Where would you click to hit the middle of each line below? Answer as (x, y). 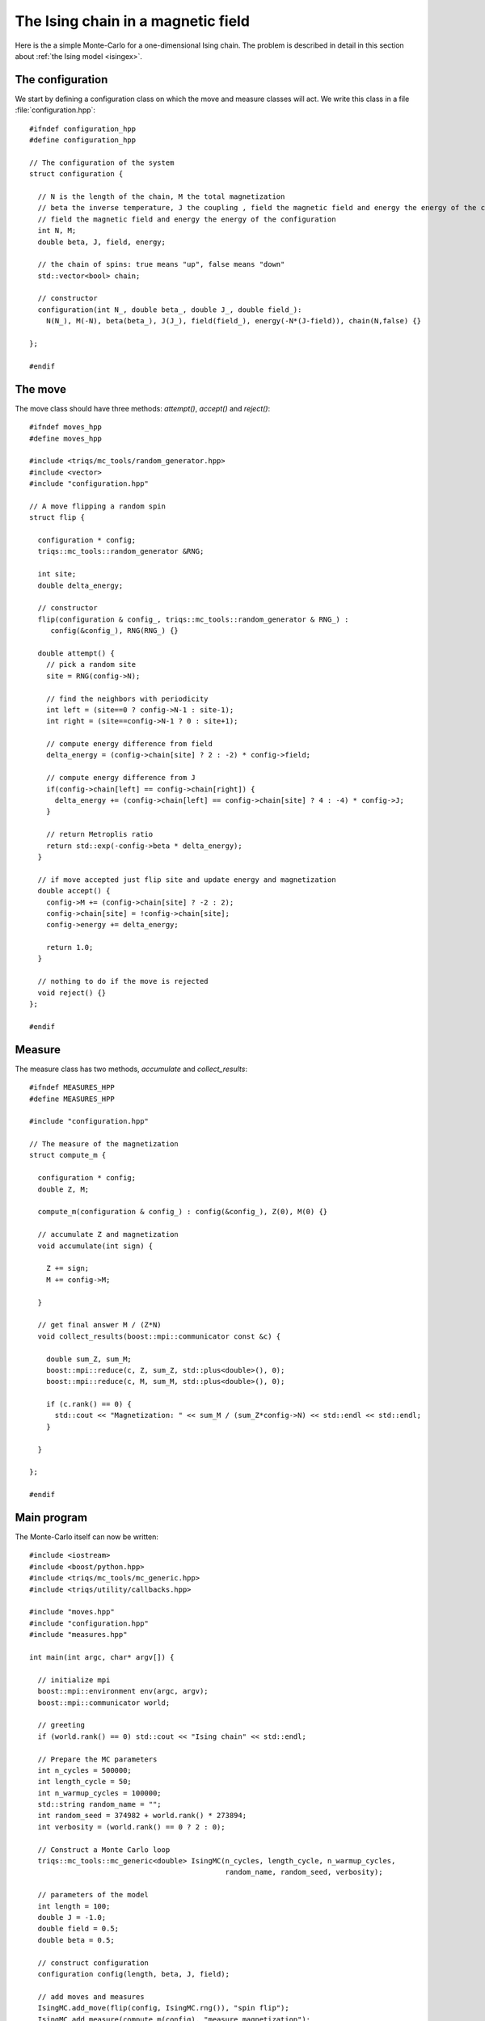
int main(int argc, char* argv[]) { (102, 1657)
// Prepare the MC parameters (97, 1759)
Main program (51, 1517)
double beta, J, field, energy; (101, 242)
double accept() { (74, 891)
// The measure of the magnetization (104, 1144)
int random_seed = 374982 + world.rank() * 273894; (142, 1816)
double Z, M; (63, 1189)
